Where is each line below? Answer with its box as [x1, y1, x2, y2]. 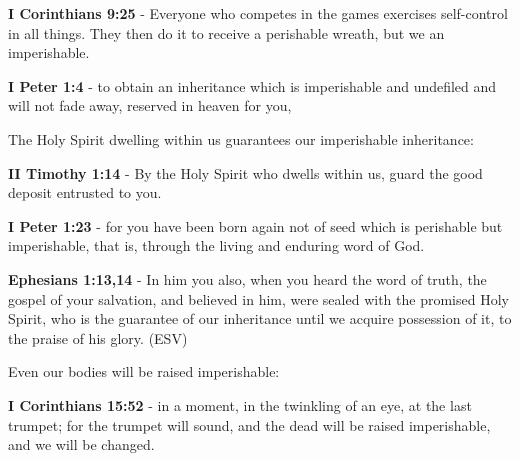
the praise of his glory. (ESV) [8, 327, 188, 348]
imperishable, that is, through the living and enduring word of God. [8, 235, 425, 256]
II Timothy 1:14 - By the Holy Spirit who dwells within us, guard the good [8, 162, 483, 183]
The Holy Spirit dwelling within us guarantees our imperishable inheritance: [8, 128, 474, 149]
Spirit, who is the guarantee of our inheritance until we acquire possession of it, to [8, 308, 512, 329]
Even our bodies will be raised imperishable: [8, 361, 280, 382]
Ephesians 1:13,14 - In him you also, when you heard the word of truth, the [8, 268, 487, 289]
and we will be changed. [8, 434, 155, 455]
